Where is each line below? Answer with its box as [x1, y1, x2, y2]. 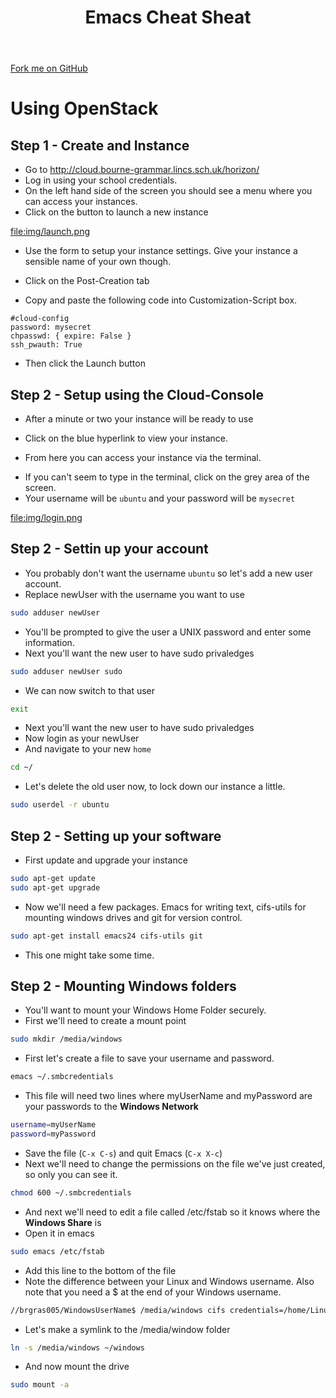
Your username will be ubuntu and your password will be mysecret [24, 492, 296, 504]
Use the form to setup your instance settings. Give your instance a [24, 245, 298, 257]
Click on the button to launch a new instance [24, 206, 209, 218]
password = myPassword [10, 1129, 97, 1140]
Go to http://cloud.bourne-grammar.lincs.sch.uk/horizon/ [24, 164, 260, 176]
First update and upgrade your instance [24, 854, 188, 866]
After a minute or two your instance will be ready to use [24, 413, 254, 425]
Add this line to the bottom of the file [24, 1264, 177, 1276]
